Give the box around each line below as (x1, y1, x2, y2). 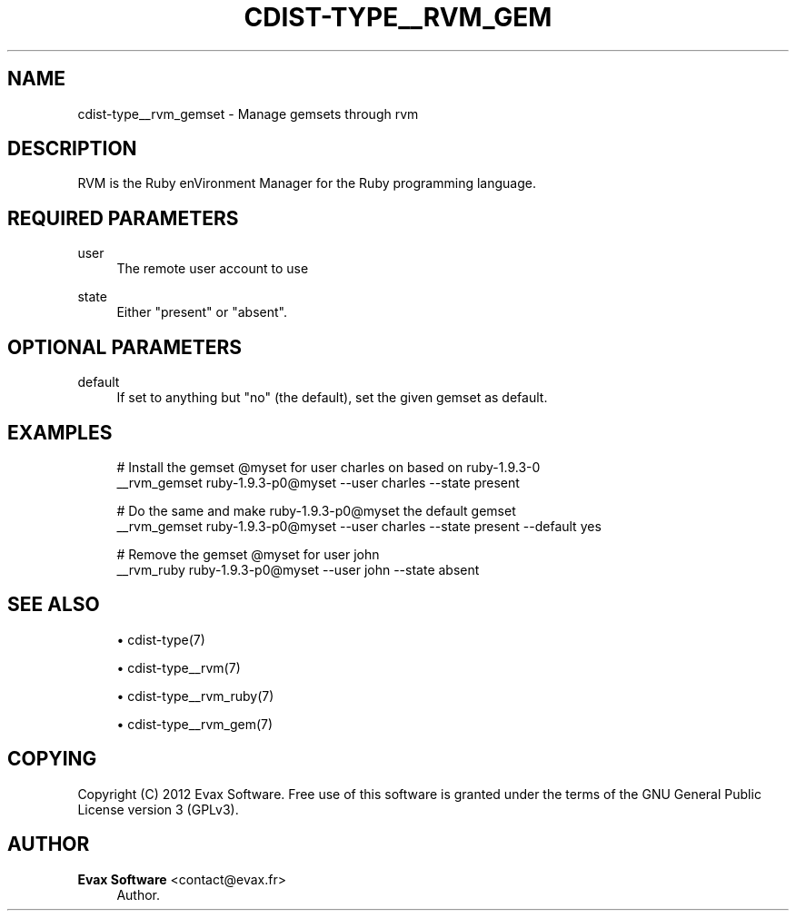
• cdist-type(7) (116, 631, 205, 647)
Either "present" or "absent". (116, 304, 287, 321)
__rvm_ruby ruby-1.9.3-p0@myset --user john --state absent (116, 561, 480, 577)
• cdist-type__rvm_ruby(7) (116, 687, 274, 704)
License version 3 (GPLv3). (77, 801, 239, 817)
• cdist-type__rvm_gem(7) (116, 716, 274, 732)
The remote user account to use (116, 261, 309, 277)
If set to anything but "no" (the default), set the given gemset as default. (116, 390, 548, 406)
